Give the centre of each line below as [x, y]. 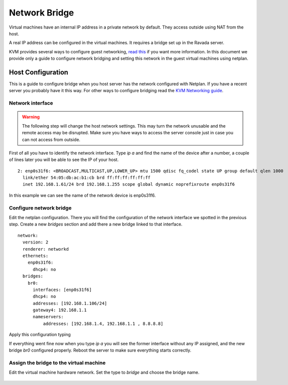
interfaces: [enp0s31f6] [62, 289]
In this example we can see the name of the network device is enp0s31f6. [82, 195]
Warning [31, 117]
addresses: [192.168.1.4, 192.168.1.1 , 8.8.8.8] [103, 323]
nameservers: [48, 317]
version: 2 [35, 242]
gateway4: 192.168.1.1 [60, 310]
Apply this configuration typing [40, 335]
